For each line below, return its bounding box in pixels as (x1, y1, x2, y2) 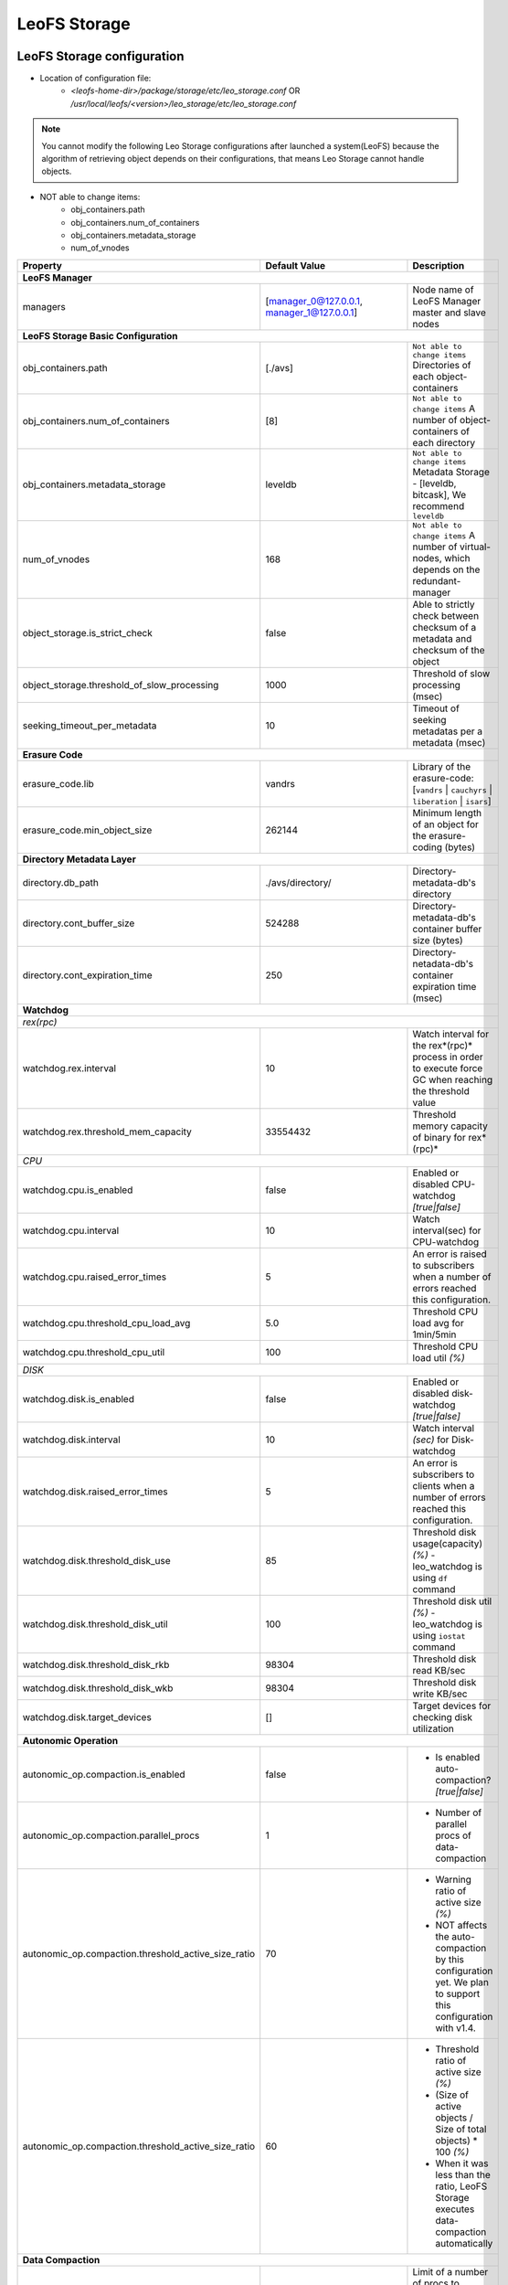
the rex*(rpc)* (412, 1038, 473, 1051)
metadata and (412, 632, 472, 644)
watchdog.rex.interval (22, 1061, 117, 1074)
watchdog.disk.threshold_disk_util (22, 1618, 168, 1631)
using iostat (412, 1629, 466, 1642)
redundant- (412, 574, 461, 587)
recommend (412, 499, 465, 512)
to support (435, 1987, 481, 2000)
